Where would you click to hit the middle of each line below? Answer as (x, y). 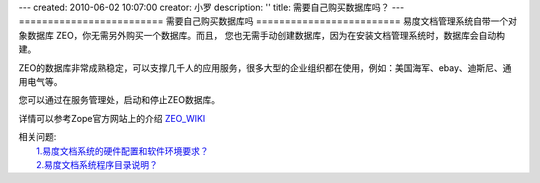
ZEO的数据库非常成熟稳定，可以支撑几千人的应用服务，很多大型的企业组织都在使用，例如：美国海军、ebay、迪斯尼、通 (265, 67)
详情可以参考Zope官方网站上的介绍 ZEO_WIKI (112, 118)
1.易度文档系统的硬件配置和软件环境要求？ (122, 151)
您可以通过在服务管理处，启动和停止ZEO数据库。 (119, 100)
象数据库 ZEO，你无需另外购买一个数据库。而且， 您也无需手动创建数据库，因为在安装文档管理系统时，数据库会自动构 (261, 35)
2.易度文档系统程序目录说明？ (97, 164)
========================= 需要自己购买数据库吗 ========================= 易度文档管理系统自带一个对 (267, 21)
